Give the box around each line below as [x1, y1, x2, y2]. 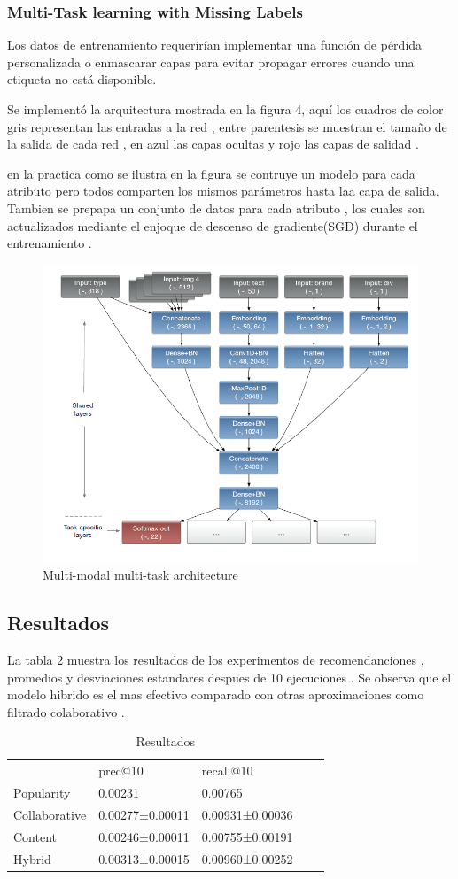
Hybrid [13, 849, 51, 867]
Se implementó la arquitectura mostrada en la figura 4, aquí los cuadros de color [7, 100, 444, 118]
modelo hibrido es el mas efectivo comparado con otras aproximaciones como [7, 685, 424, 704]
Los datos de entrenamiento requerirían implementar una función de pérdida [7, 35, 423, 54]
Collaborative [13, 805, 87, 823]
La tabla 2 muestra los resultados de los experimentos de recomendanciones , [7, 650, 424, 668]
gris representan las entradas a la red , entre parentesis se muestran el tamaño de [7, 117, 447, 135]
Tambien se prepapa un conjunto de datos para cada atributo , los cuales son [7, 198, 425, 217]
